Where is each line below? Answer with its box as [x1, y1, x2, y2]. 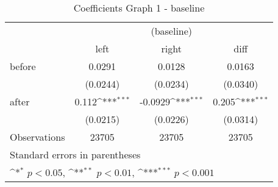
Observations [10, 130, 65, 144]
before [10, 59, 36, 73]
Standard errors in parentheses [10, 147, 141, 161]
